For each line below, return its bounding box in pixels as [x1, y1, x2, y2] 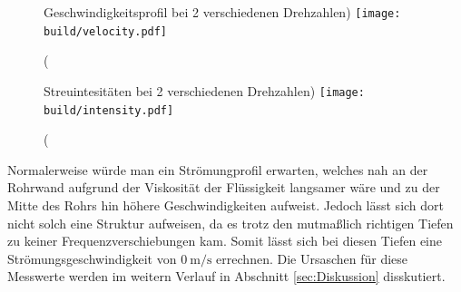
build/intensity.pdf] [44, 103, 174, 117]
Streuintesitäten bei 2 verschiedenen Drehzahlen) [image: [44, 81, 365, 100]
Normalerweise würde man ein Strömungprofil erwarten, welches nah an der [7, 160, 428, 179]
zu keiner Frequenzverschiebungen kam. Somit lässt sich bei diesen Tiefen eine [7, 231, 442, 250]
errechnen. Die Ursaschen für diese [216, 248, 408, 268]
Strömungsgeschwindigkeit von [7, 248, 177, 268]
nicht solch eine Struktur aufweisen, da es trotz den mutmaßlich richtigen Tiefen [7, 213, 454, 232]
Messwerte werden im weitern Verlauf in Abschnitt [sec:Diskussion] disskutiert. [7, 267, 446, 286]
